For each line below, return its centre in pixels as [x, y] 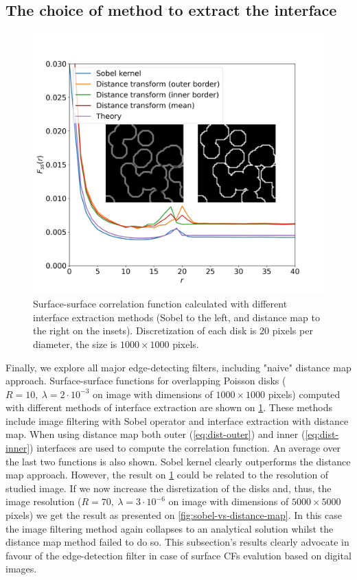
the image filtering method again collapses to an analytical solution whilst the [170, 528]
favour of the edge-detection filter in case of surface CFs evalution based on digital [178, 555]
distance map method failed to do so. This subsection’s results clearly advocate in [177, 542]
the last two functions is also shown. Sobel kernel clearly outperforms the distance [178, 461]
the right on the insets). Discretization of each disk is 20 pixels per [173, 330]
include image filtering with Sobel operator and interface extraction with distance [177, 420]
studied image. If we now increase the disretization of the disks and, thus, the [169, 488]
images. [21, 569]
